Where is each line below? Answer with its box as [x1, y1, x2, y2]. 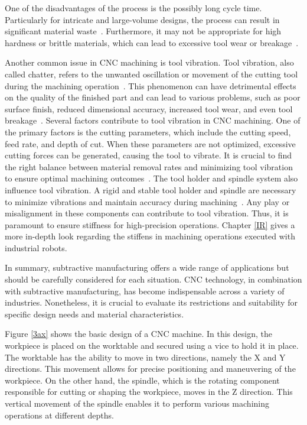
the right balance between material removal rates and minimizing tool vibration [5, 160, 293, 173]
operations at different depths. [5, 408, 114, 421]
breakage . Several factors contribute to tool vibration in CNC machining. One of [5, 114, 301, 126]
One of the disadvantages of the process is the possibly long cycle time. [5, 2, 262, 14]
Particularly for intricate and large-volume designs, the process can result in [5, 13, 280, 25]
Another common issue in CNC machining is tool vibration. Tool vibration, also [5, 56, 294, 69]
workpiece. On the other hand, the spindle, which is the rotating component [5, 374, 280, 386]
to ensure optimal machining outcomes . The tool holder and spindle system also [5, 172, 298, 184]
